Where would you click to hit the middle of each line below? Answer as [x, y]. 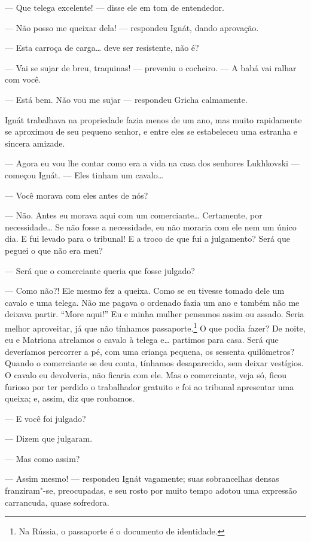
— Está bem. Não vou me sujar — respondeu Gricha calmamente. [126, 99]
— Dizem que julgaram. [49, 438]
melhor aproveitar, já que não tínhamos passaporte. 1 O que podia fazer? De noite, [155, 327]
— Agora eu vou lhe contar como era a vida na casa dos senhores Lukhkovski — [152, 163]
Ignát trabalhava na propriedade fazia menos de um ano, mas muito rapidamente [153, 119]
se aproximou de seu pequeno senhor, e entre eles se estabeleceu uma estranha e [151, 131]
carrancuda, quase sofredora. [57, 502]
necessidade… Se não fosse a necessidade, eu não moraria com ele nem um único [151, 227]
